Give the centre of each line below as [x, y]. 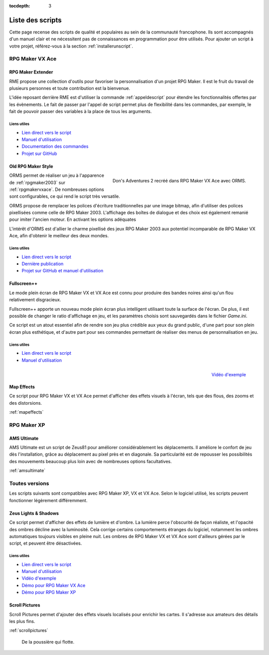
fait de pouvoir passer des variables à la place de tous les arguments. [80, 111]
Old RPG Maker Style [31, 166]
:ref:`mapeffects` [26, 412]
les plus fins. [22, 622]
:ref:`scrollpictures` [29, 631]
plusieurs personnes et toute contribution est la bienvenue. [70, 88]
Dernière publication [43, 264]
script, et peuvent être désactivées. [46, 543]
